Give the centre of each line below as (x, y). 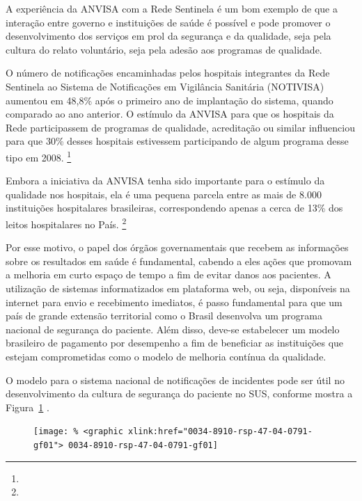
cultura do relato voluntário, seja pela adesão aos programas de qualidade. (164, 49)
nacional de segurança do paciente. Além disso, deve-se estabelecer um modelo (173, 329)
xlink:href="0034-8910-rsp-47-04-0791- (220, 432)
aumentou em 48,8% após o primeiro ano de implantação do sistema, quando (170, 100)
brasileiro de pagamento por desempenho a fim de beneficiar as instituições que (175, 343)
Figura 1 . (27, 407)
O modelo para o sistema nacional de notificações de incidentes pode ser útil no (175, 380)
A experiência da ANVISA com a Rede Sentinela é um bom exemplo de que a (172, 8)
